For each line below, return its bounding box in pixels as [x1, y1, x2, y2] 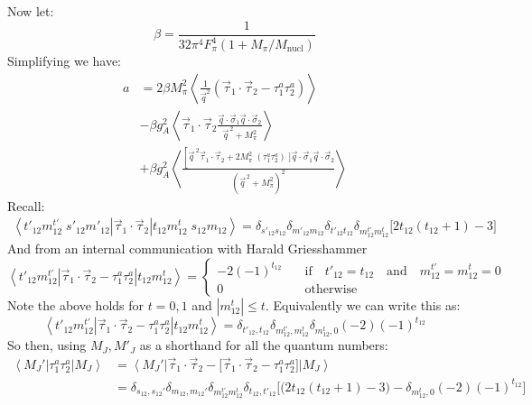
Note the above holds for [7, 295, 145, 314]
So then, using [7, 336, 87, 354]
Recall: [7, 196, 45, 215]
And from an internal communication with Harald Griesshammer [7, 239, 368, 258]
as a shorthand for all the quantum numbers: [139, 336, 388, 354]
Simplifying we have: [7, 51, 122, 69]
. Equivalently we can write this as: [265, 295, 461, 314]
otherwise [304, 282, 358, 296]
